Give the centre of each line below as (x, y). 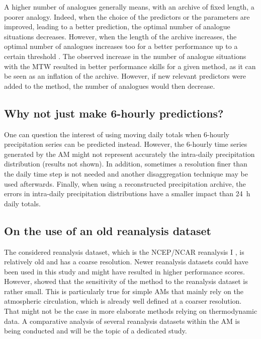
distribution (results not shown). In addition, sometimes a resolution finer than (126, 164)
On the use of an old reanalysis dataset (108, 230)
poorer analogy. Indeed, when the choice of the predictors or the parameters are (127, 16)
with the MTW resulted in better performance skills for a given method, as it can (130, 66)
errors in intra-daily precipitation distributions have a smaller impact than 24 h (127, 193)
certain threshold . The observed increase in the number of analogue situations (125, 56)
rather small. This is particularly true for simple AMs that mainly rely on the (124, 291)
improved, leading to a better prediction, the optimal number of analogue (117, 26)
